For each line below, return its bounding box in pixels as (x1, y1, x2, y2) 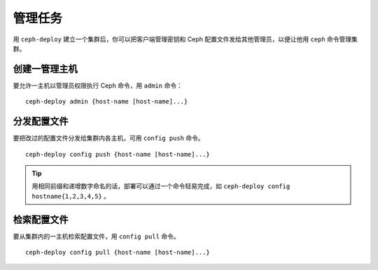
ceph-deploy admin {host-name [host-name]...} (25, 98, 188, 106)
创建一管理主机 (13, 63, 78, 75)
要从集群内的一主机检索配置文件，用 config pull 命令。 (13, 232, 180, 241)
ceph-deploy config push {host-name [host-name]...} (25, 150, 210, 158)
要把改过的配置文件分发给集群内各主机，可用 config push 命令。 (13, 134, 204, 143)
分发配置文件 (13, 115, 69, 127)
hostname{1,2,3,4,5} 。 (31, 192, 111, 200)
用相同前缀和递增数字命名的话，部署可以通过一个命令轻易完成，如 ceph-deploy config (31, 182, 290, 190)
